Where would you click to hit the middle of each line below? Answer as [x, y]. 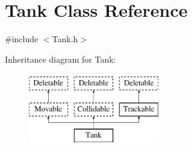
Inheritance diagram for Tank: [60, 59]
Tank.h [65, 39]
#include [22, 39]
